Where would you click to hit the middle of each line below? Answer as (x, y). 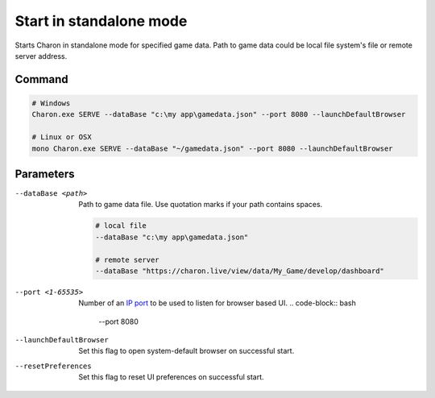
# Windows (51, 103)
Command (41, 79)
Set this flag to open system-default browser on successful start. (186, 351)
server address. (41, 56)
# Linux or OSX (62, 137)
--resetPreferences (53, 366)
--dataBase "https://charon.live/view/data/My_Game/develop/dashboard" (240, 271)
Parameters (45, 174)
